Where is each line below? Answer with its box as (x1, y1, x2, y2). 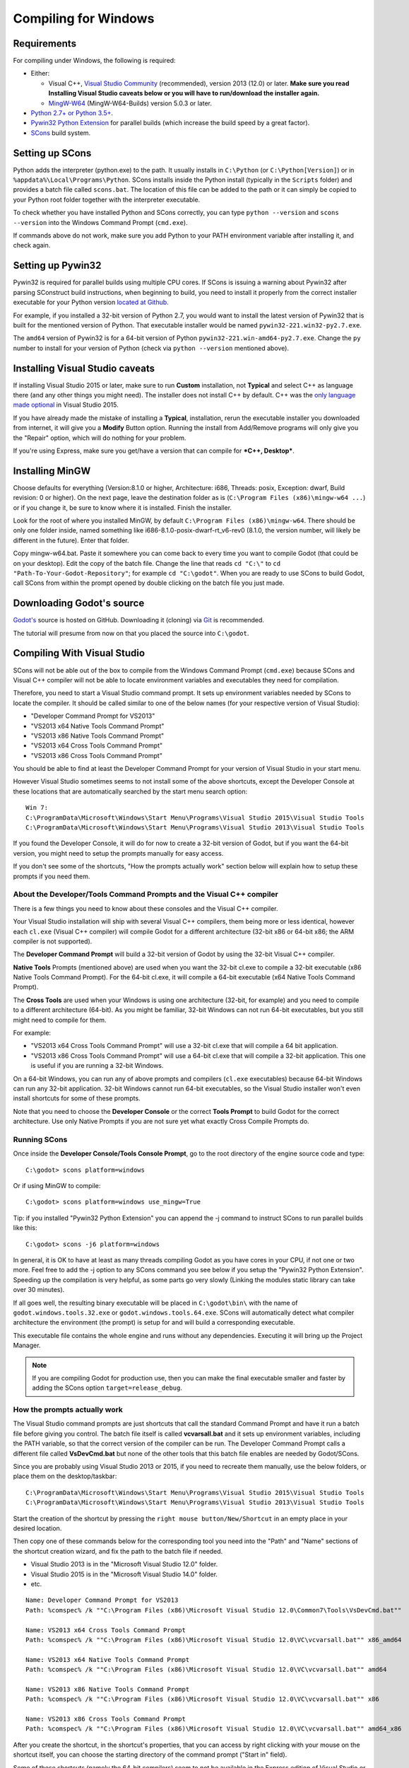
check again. (13, 241, 51, 250)
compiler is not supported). (13, 937, 93, 946)
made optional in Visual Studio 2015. (13, 400, 119, 409)
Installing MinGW (13, 465, 91, 477)
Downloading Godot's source (13, 598, 145, 610)
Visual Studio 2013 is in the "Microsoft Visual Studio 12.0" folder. (30, 1560, 218, 1569)
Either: (30, 69, 50, 78)
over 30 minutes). (13, 1286, 65, 1294)
